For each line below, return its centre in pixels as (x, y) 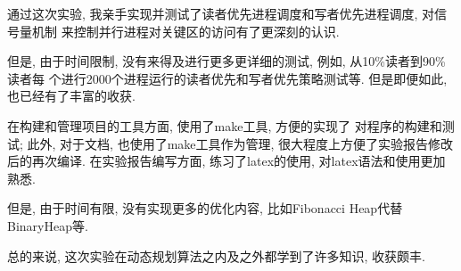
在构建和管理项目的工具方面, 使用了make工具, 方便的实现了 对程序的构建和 (225, 125)
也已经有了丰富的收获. (71, 96)
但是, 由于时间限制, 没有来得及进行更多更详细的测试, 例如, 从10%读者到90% (226, 61)
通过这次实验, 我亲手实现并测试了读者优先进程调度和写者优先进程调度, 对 (221, 13)
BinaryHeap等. (48, 225)
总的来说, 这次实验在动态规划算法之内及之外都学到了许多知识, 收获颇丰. (216, 255)
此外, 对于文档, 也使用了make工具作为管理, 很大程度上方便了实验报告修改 (240, 143)
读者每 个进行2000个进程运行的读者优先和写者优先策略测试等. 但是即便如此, (227, 78)
